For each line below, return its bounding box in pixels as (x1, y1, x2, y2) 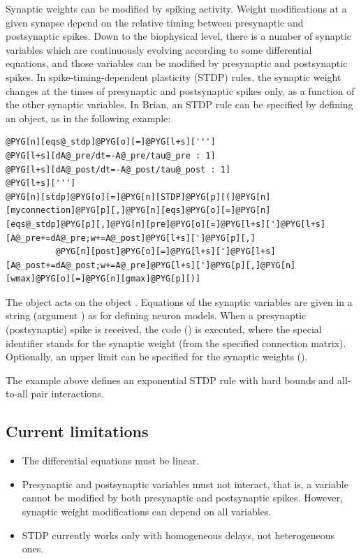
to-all (6, 386, 28, 401)
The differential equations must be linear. (22, 453, 200, 468)
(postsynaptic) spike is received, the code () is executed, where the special (6, 322, 322, 337)
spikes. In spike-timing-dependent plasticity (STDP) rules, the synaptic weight (6, 69, 341, 84)
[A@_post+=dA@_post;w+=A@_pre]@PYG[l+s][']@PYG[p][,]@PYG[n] (6, 260, 296, 270)
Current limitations (6, 420, 149, 442)
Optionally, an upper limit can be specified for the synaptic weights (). (6, 349, 308, 364)
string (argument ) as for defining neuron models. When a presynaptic (6, 308, 307, 323)
